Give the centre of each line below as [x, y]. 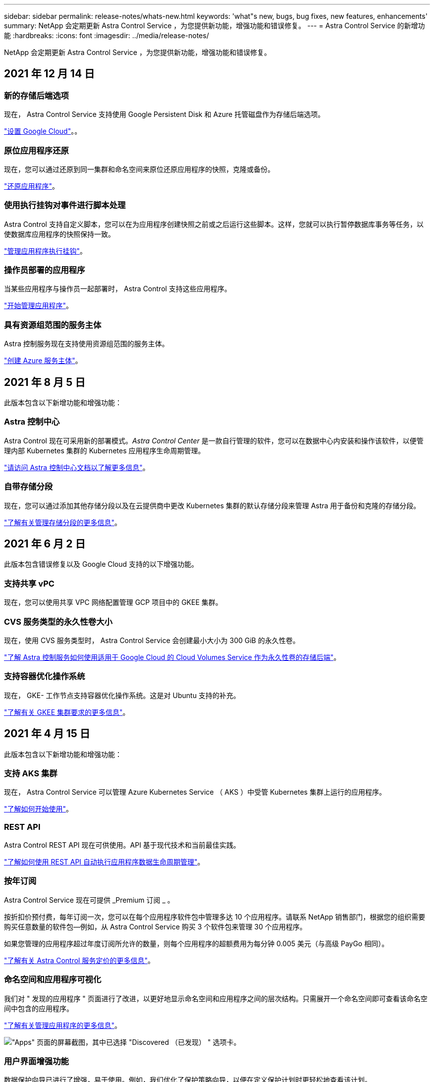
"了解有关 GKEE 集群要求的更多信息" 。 [67, 712]
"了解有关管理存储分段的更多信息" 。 [63, 522]
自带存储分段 [28, 487]
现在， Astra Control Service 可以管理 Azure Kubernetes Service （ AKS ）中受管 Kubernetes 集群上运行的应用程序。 [195, 792]
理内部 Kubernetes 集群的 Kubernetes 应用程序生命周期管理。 [105, 450]
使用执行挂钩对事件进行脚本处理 [65, 205]
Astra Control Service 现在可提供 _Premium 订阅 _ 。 [89, 900]
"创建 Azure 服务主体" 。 [43, 361]
